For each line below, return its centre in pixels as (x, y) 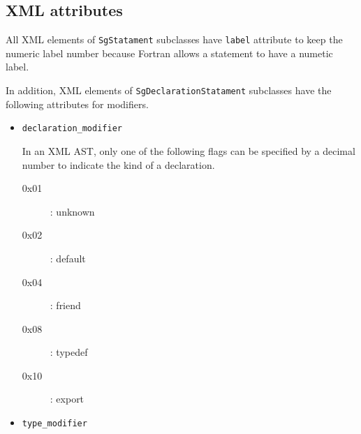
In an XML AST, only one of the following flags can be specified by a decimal (189, 150)
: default (68, 258)
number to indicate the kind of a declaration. (118, 164)
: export (67, 399)
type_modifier (54, 424)
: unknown (72, 211)
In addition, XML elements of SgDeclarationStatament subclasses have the (169, 90)
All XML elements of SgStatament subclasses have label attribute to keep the (174, 39)
